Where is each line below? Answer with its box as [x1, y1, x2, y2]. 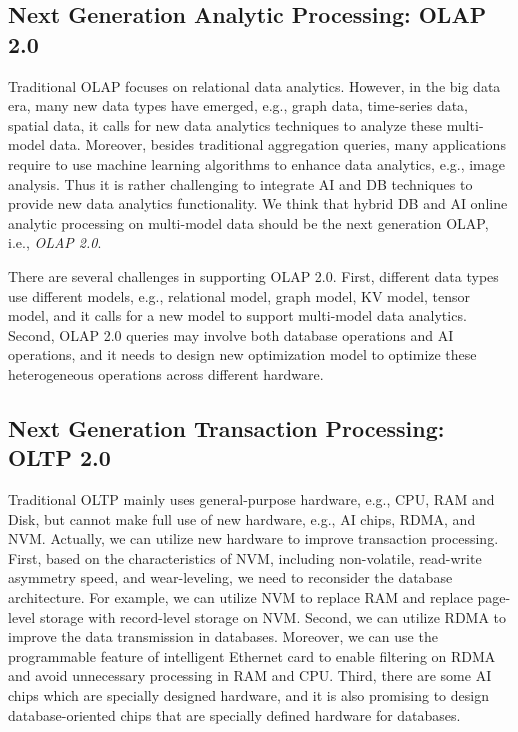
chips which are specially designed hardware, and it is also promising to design [8, 685, 489, 706]
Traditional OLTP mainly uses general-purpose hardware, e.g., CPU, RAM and [8, 489, 495, 510]
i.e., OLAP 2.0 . [8, 232, 102, 253]
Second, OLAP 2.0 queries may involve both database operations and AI [8, 324, 454, 345]
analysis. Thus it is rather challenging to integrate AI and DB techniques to [8, 173, 473, 194]
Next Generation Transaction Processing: [8, 412, 445, 443]
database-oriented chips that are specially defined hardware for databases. [8, 704, 461, 725]
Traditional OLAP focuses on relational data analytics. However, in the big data [8, 75, 501, 96]
